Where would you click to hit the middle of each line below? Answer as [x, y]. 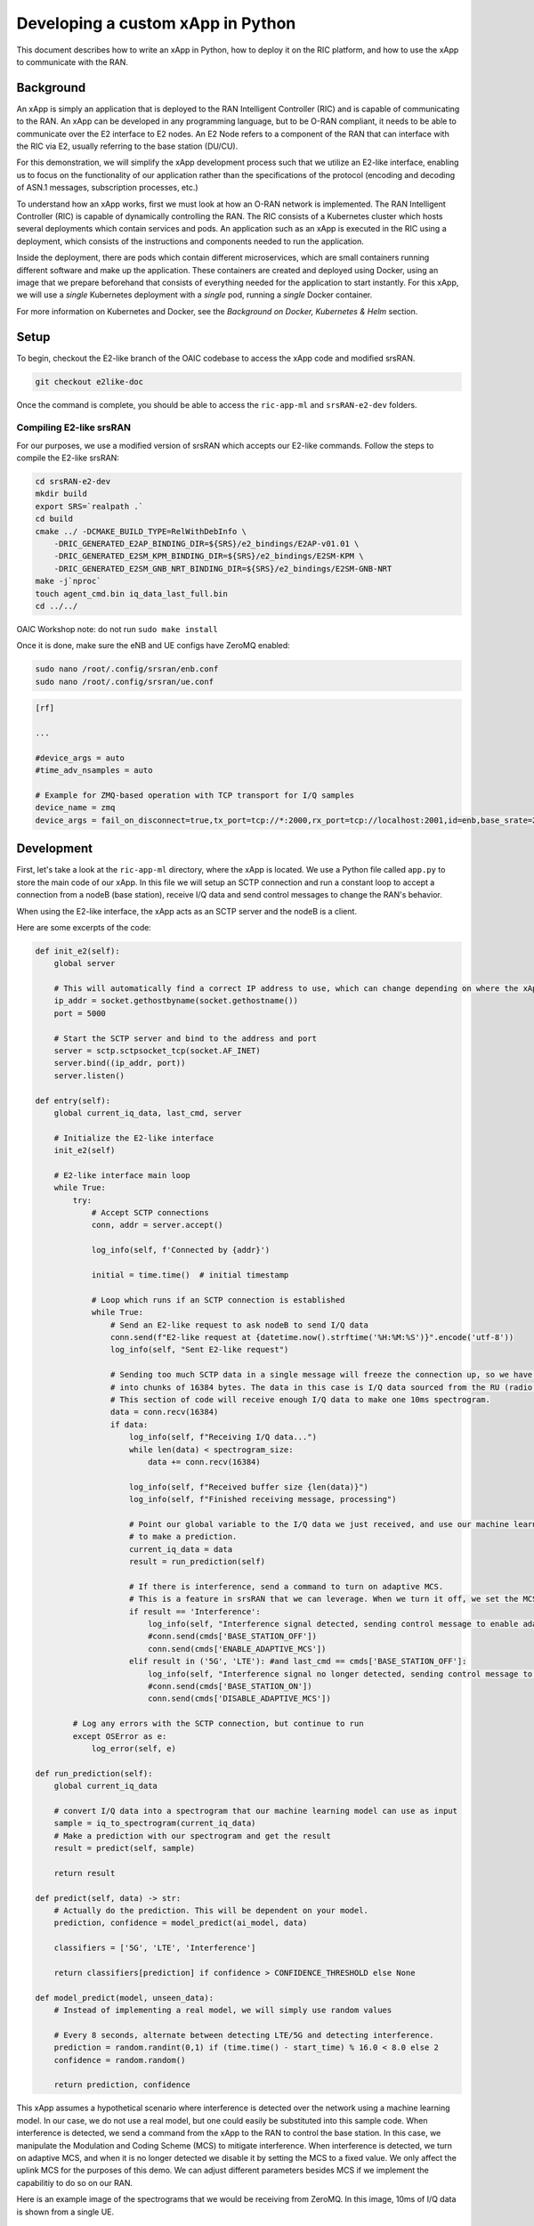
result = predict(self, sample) [125, 1848]
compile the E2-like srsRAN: [68, 458]
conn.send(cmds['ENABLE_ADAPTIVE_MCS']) [237, 1649]
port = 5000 [80, 1013]
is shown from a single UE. [65, 2212]
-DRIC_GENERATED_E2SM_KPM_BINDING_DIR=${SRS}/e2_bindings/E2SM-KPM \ [209, 556]
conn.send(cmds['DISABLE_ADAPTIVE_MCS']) [239, 1699]
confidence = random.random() [120, 2060]
